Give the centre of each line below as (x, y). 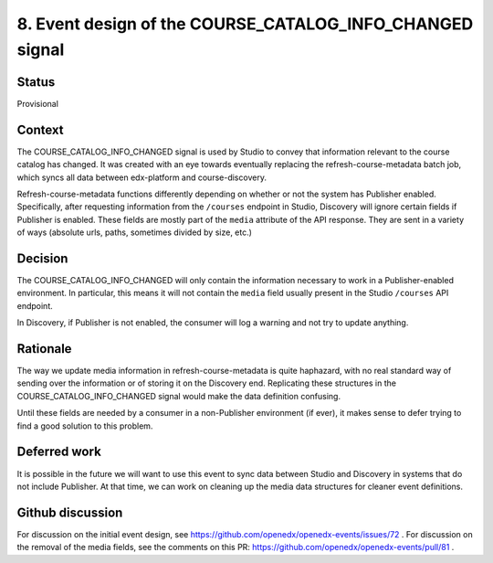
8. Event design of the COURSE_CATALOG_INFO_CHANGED (245, 24)
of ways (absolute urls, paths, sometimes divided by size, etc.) (135, 232)
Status (36, 82)
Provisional (38, 103)
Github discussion (70, 512)
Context (40, 129)
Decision (42, 258)
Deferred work (59, 452)
